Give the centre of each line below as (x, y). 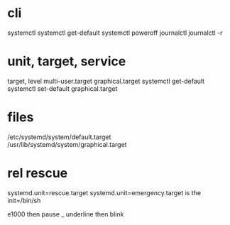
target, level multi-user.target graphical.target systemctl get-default (106, 81)
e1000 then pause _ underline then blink (66, 214)
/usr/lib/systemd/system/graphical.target (67, 144)
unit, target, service (67, 61)
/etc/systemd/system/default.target (59, 137)
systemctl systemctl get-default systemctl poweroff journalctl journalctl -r (115, 33)
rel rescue (38, 173)
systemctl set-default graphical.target (62, 88)
